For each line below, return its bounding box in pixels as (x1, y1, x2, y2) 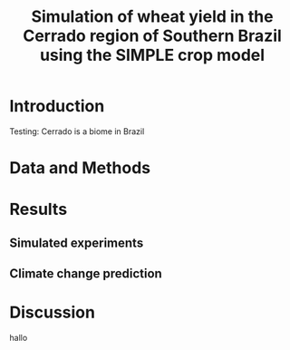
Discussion (9, 302, 95, 323)
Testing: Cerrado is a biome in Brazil (9, 125, 145, 137)
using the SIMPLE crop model (39, 45, 266, 65)
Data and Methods (9, 158, 151, 179)
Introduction (9, 96, 105, 117)
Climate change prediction (9, 266, 163, 282)
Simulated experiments (9, 235, 144, 250)
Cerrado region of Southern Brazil (22, 25, 283, 46)
